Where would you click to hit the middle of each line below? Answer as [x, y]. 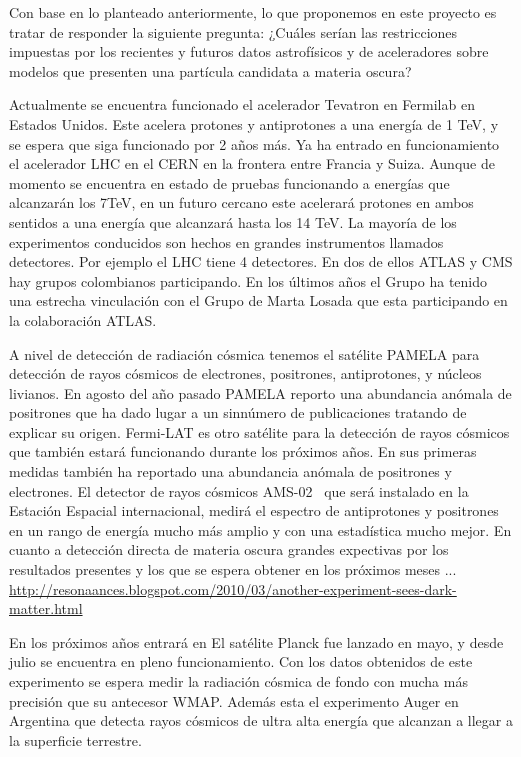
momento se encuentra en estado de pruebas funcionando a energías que [229, 182]
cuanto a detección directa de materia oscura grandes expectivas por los [229, 549]
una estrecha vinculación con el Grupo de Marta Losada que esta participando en [258, 300]
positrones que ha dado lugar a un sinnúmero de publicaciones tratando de [238, 412]
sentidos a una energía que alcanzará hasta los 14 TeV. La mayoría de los [233, 221]
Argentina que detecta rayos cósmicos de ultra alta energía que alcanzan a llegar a [261, 720]
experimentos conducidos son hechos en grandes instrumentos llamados [226, 241]
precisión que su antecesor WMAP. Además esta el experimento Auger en [234, 700]
